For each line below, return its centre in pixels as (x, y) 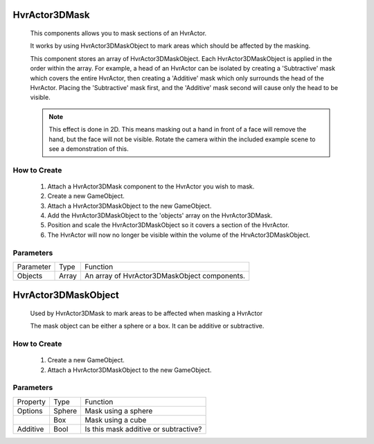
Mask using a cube (116, 420)
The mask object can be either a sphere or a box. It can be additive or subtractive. (147, 326)
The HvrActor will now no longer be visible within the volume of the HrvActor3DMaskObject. (179, 235)
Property (32, 402)
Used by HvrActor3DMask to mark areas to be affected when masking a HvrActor (146, 313)
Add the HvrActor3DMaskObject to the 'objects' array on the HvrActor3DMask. (160, 215)
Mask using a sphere (119, 411)
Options (30, 411)
